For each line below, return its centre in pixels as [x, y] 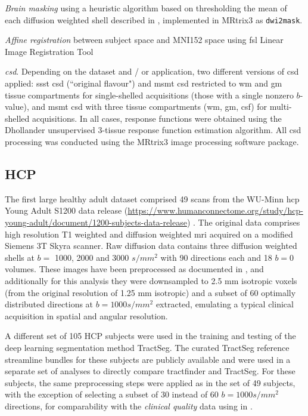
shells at [20, 257]
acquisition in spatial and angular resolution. [86, 315]
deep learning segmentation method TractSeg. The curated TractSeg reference [147, 347]
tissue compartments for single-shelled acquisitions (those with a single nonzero [149, 95]
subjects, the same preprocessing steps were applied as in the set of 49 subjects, [150, 382]
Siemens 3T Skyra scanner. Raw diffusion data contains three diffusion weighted [151, 246]
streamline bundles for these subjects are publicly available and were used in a [148, 359]
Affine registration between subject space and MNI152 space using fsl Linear [144, 40]
